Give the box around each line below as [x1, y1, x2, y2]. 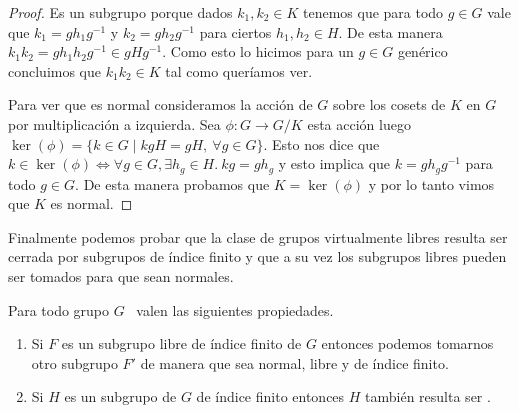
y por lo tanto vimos [368, 173, 495, 194]
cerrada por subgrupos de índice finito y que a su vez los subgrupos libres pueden [8, 246, 507, 267]
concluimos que [8, 60, 102, 81]
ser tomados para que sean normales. [8, 265, 234, 286]
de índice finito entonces [196, 386, 345, 407]
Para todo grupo [8, 299, 110, 320]
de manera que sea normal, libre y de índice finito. [140, 352, 449, 373]
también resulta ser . [365, 386, 491, 407]
